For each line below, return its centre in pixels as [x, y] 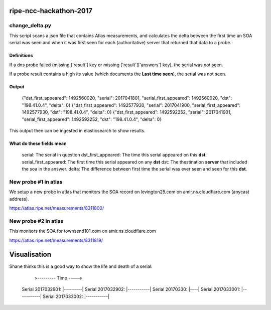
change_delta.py [30, 26]
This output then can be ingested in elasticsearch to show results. [77, 130]
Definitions [21, 56]
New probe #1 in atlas [36, 182]
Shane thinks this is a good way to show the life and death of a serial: [81, 266]
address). [19, 199]
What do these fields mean [38, 143]
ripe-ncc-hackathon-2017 [51, 11]
